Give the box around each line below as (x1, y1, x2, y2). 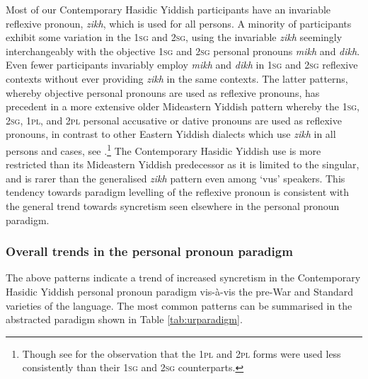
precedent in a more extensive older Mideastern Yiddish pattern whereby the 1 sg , (6, 99, 360, 114)
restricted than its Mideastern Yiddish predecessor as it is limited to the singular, (6, 157, 360, 172)
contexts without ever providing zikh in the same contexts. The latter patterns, (6, 71, 348, 86)
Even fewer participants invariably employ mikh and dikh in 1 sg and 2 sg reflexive (6, 57, 358, 72)
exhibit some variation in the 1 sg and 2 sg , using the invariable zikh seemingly (6, 30, 343, 45)
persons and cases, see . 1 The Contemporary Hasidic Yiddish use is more (6, 141, 321, 158)
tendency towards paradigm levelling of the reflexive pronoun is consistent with (6, 185, 350, 199)
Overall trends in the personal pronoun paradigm (6, 243, 293, 260)
